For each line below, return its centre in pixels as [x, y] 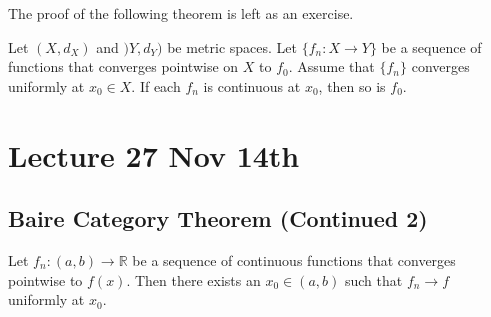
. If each [156, 85]
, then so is [352, 85]
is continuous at [252, 85]
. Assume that [331, 66]
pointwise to [45, 279]
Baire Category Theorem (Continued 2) [218, 218]
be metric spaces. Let [232, 46]
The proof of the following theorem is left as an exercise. [181, 13]
